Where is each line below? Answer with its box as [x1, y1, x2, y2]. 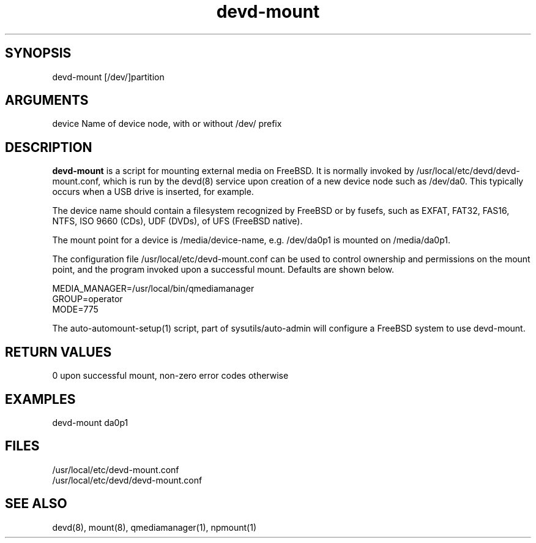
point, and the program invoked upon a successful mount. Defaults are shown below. [52, 264, 394, 275]
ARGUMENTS [5, 93, 89, 108]
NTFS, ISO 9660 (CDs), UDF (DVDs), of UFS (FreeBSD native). [52, 216, 303, 227]
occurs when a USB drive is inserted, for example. [52, 186, 254, 197]
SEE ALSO [5, 496, 67, 512]
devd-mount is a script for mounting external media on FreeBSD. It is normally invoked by [52, 165, 414, 177]
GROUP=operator [52, 294, 123, 305]
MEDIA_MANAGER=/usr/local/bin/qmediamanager [52, 283, 255, 294]
